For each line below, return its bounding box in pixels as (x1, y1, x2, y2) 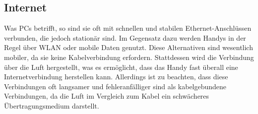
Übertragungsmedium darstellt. (4, 100, 99, 111)
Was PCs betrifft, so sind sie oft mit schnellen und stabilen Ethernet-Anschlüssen (4, 23, 252, 33)
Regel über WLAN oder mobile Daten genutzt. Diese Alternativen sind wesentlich (4, 42, 253, 53)
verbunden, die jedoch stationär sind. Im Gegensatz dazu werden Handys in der (4, 32, 246, 43)
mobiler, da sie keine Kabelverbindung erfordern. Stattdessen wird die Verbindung (4, 52, 254, 62)
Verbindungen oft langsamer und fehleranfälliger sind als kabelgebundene (4, 81, 227, 91)
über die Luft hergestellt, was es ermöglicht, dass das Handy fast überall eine (4, 61, 238, 72)
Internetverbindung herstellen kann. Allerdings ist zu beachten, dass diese (4, 71, 228, 82)
